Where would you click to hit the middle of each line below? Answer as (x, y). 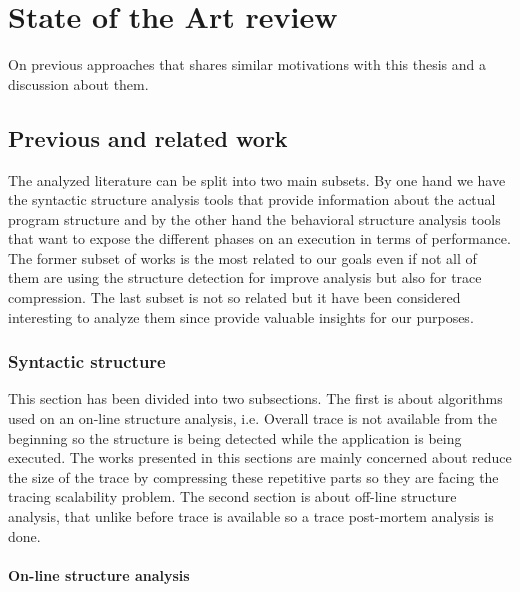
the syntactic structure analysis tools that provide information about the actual (252, 199)
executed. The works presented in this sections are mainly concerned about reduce (260, 457)
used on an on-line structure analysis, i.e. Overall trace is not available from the (253, 418)
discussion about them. (78, 83)
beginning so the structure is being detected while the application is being (235, 437)
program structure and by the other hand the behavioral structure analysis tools (254, 218)
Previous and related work (148, 137)
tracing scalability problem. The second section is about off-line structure (232, 496)
